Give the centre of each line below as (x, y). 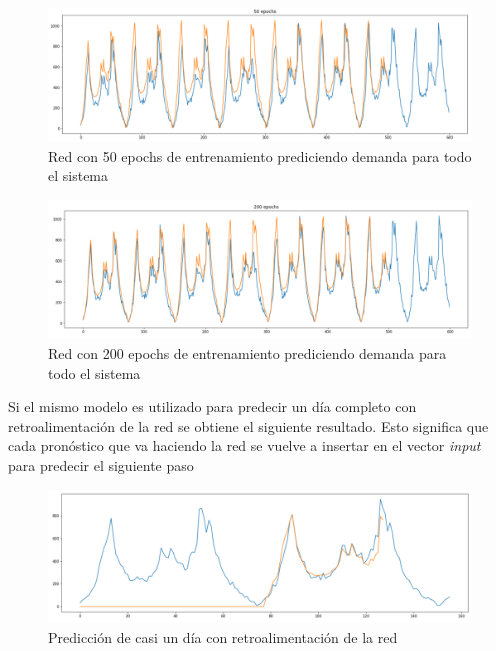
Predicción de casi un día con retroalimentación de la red (223, 636)
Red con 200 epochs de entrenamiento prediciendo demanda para (247, 353)
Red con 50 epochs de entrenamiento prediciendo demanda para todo (260, 155)
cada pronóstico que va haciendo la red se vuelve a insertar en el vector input (244, 445)
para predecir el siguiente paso (101, 465)
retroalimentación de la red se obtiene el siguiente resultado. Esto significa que (248, 425)
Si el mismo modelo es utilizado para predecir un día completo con (212, 406)
